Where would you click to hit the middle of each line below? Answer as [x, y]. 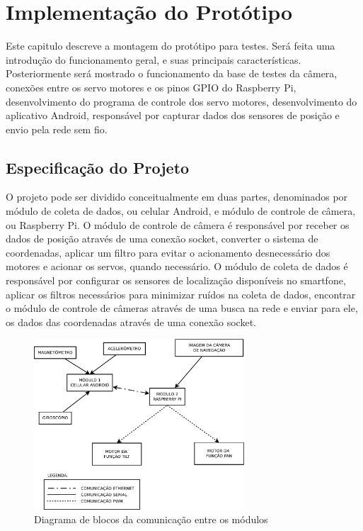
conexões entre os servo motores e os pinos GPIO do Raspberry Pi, [151, 87]
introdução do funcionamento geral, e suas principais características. [154, 59]
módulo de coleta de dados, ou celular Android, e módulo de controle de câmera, [181, 211]
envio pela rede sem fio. [57, 129]
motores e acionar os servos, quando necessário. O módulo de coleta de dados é [177, 266]
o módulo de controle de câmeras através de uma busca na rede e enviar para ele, [182, 308]
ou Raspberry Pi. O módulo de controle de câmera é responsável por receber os [178, 224]
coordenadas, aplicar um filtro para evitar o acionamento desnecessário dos [168, 252]
